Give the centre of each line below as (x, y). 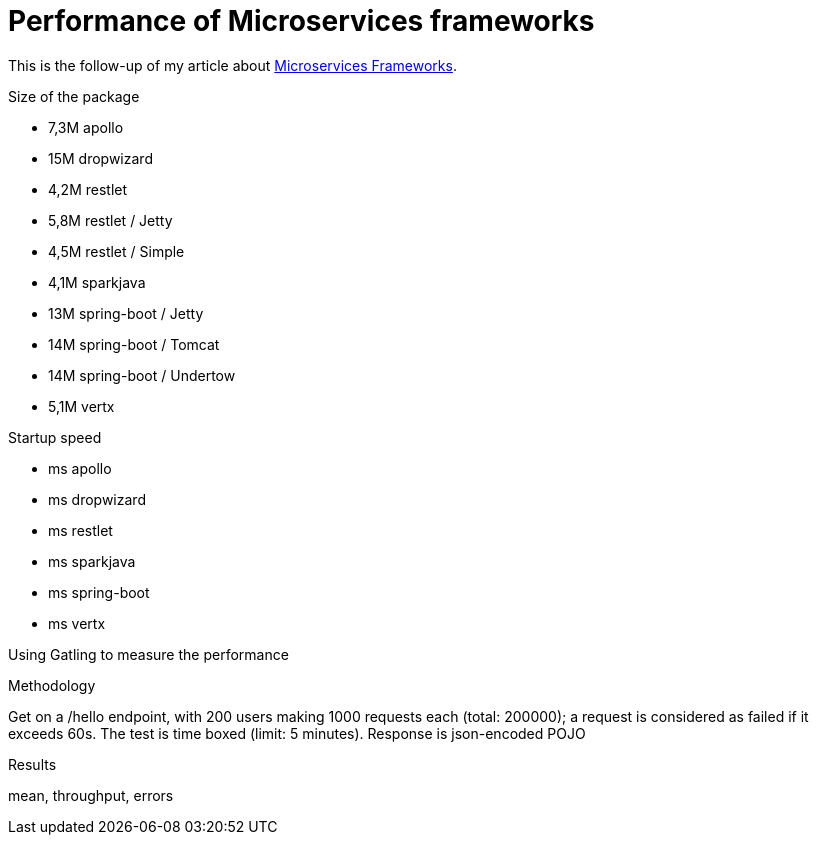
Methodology (52, 685)
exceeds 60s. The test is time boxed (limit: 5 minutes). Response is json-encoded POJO (297, 733)
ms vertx (77, 623)
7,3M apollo (86, 127)
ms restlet (80, 530)
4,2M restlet (88, 189)
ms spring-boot (99, 592)
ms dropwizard (97, 499)
